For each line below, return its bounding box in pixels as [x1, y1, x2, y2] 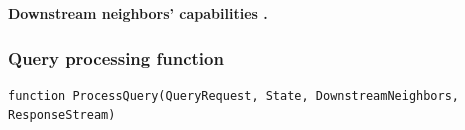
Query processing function [8, 45, 224, 70]
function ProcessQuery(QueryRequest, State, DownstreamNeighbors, [8, 88, 460, 103]
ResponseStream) [8, 108, 116, 123]
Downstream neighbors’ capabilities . [8, 3, 268, 23]
